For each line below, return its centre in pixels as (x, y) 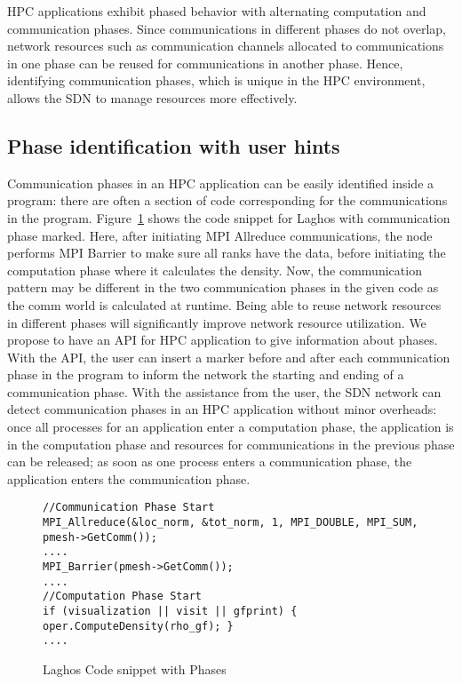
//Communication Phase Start (129, 508)
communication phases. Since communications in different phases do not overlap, (227, 28)
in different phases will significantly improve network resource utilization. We (217, 322)
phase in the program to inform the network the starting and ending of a (206, 374)
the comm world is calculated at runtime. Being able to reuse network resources (224, 304)
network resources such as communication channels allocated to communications (226, 46)
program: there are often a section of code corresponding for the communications (227, 200)
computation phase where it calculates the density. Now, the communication (215, 270)
